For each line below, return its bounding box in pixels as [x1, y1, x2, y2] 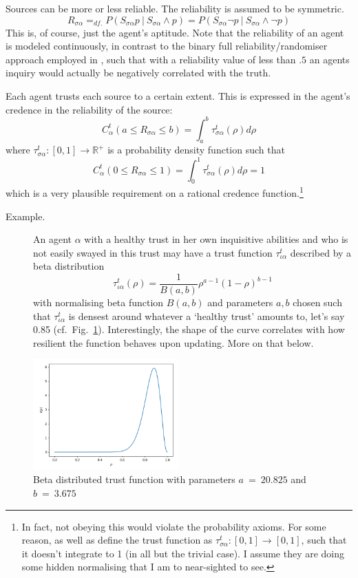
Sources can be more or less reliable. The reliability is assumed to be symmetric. [6, 1, 344, 15]
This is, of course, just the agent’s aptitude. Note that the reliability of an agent [6, 25, 344, 39]
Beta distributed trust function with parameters [33, 472, 235, 486]
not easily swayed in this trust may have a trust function [33, 245, 273, 259]
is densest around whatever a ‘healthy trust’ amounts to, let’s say [68, 308, 345, 323]
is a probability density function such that [107, 142, 285, 157]
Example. [6, 208, 45, 223]
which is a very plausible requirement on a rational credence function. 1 [6, 184, 304, 200]
